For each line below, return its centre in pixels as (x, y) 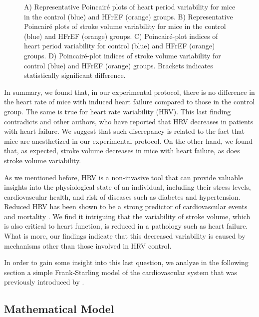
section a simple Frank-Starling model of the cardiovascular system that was (121, 272)
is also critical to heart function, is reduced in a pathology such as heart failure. (126, 226)
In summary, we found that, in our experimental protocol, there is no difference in (129, 92)
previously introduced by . (44, 282)
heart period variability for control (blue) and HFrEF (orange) (120, 46)
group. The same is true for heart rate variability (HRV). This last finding (118, 111)
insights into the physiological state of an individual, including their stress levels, (128, 187)
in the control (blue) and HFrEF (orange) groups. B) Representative (129, 16)
